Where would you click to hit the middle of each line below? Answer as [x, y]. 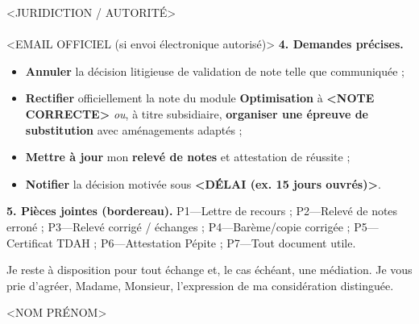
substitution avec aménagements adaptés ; [134, 129]
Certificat [30, 242]
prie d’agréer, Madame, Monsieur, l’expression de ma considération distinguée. [200, 285]
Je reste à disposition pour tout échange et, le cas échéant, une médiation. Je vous [209, 270]
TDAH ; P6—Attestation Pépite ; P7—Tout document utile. [206, 242]
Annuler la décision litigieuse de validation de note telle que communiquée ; [215, 71]
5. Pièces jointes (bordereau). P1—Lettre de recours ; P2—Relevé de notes [202, 211]
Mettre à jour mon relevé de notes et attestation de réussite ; [188, 157]
